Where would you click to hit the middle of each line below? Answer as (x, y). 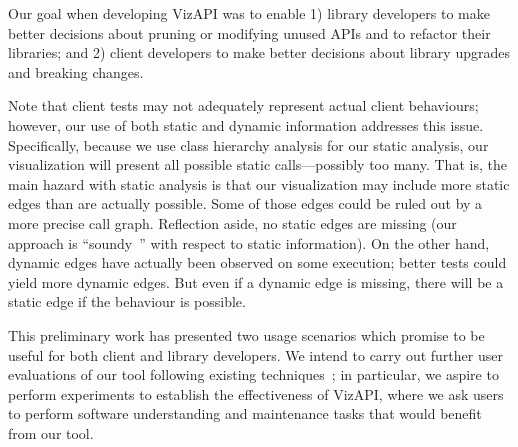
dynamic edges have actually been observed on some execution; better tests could (257, 262)
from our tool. (51, 432)
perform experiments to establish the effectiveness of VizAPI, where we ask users (256, 393)
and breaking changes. (76, 71)
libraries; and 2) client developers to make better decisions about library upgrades (259, 52)
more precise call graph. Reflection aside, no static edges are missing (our (232, 222)
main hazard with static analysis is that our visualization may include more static (259, 183)
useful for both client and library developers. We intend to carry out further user (255, 354)
